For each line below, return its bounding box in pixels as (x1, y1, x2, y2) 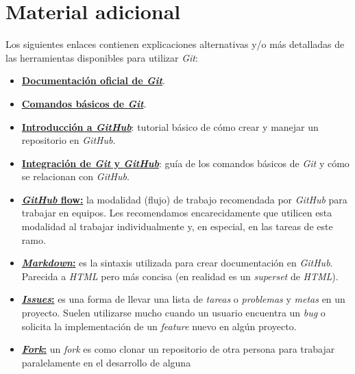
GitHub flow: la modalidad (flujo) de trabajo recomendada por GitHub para (21, 192, 347, 206)
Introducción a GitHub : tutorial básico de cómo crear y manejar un (21, 119, 319, 134)
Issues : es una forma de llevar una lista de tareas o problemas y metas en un (21, 292, 345, 306)
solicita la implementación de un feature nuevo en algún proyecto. (21, 319, 297, 333)
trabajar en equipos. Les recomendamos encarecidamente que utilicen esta (21, 205, 332, 220)
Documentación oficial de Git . (21, 73, 165, 88)
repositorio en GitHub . (21, 133, 116, 147)
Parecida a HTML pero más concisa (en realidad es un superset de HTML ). (21, 269, 339, 283)
